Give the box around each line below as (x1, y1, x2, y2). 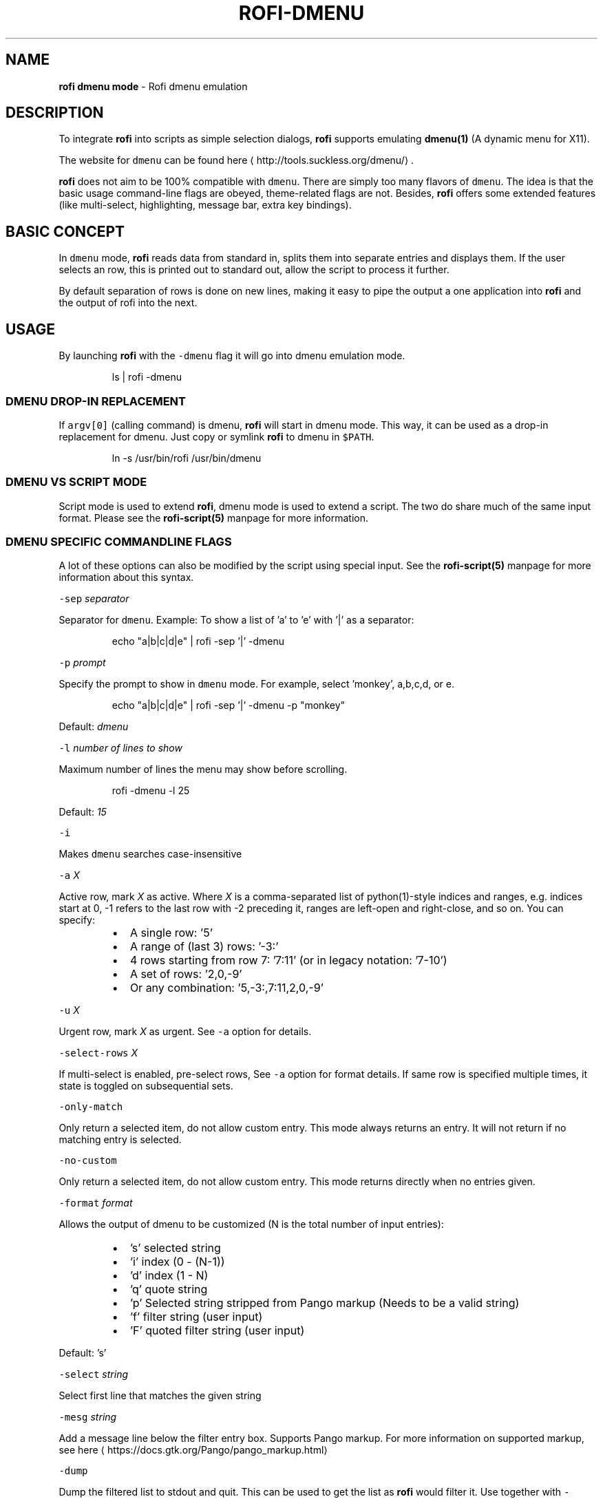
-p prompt (59, 657, 106, 669)
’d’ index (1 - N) (129, 1268, 209, 1283)
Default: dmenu (59, 721, 129, 733)
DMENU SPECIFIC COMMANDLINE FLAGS (6, 535, 232, 549)
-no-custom (59, 1155, 117, 1167)
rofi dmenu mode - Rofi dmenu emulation (59, 80, 248, 92)
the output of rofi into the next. (59, 297, 198, 309)
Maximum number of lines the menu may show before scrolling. (59, 763, 348, 776)
